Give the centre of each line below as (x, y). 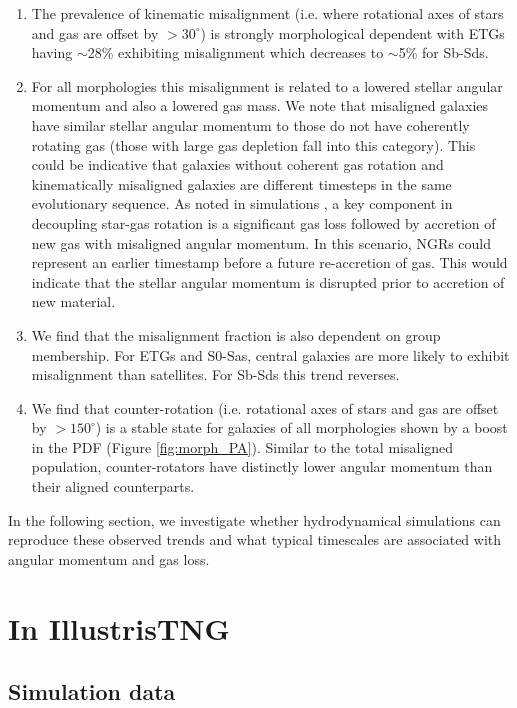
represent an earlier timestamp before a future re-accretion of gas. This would (269, 262)
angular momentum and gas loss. (109, 558)
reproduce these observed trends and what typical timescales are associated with (255, 539)
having (52, 52)
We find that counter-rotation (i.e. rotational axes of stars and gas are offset (265, 407)
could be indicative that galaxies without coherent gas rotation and (237, 164)
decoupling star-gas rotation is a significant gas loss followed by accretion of (263, 222)
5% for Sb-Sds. (443, 52)
